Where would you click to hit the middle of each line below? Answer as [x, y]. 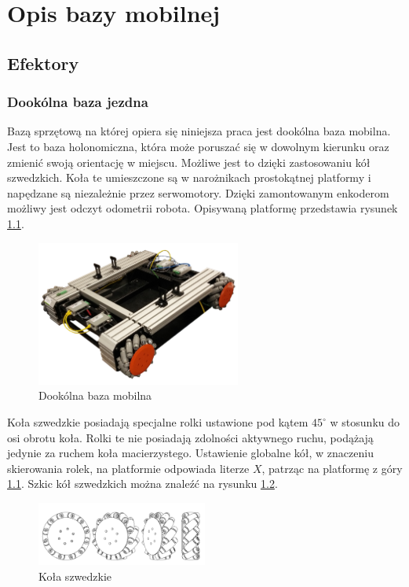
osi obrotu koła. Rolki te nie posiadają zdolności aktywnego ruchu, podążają [190, 437]
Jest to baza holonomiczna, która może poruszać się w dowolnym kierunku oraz [198, 146]
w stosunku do [365, 422]
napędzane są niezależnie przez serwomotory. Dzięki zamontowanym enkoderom [198, 192]
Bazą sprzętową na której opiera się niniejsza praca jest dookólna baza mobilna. [199, 131]
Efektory [43, 63]
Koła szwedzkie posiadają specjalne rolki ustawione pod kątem [158, 422]
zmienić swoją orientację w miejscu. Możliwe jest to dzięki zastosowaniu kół [189, 162]
